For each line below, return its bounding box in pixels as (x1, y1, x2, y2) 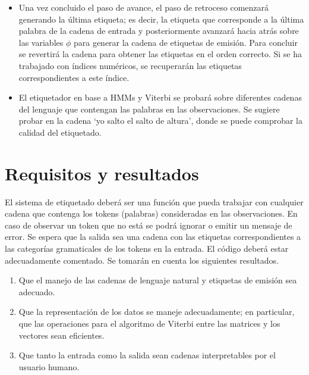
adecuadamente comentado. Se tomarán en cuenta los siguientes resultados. (5, 254, 279, 266)
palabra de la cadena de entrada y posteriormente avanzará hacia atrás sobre (18, 24, 299, 37)
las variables (18, 36, 64, 48)
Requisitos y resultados (5, 161, 199, 185)
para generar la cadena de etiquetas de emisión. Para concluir (73, 36, 298, 48)
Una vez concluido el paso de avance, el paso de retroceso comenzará (18, 1, 269, 13)
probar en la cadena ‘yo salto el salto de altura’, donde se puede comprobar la (18, 114, 302, 127)
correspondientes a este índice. (18, 71, 130, 83)
